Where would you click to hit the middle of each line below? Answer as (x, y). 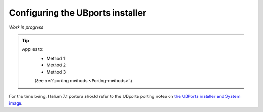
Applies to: (33, 49)
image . (16, 103)
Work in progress (26, 27)
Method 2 (56, 65)
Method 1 (56, 58)
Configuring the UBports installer (78, 13)
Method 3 (56, 72)
